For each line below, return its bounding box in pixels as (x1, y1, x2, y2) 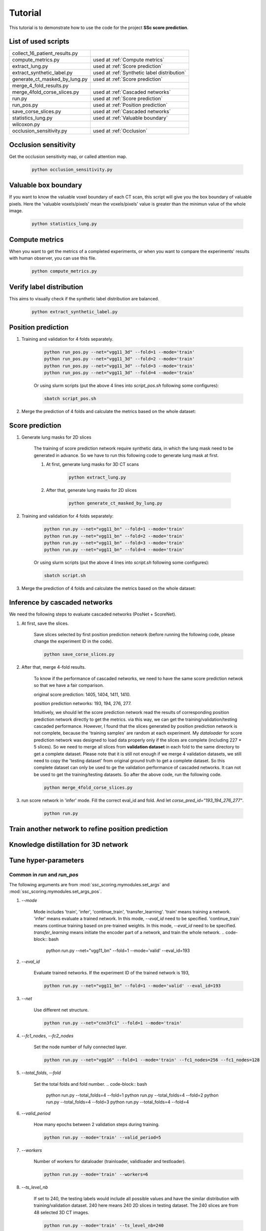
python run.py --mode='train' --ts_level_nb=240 (44, 1223, 164, 1228)
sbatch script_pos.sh (44, 396, 97, 401)
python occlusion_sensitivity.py (32, 166, 113, 172)
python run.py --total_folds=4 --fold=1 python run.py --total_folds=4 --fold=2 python (46, 1092, 219, 1098)
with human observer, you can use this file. (9, 255, 97, 261)
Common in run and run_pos (9, 872, 79, 878)
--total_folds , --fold (21, 1070, 61, 1076)
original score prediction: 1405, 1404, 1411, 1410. (33, 691, 131, 697)
